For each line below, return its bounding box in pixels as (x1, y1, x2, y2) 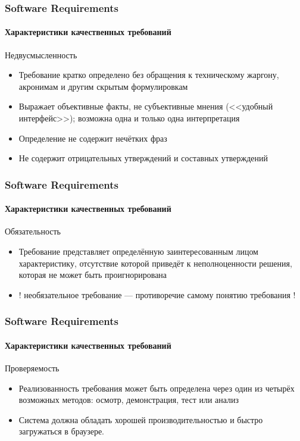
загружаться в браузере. (18, 425, 105, 437)
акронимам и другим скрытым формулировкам (18, 80, 188, 92)
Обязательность (5, 225, 61, 237)
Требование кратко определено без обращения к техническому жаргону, (18, 68, 279, 81)
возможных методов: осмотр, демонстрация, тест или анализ (18, 393, 239, 406)
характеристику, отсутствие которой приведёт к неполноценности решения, (18, 257, 292, 269)
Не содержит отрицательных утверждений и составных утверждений (18, 152, 268, 164)
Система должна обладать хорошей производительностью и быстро (18, 413, 263, 426)
